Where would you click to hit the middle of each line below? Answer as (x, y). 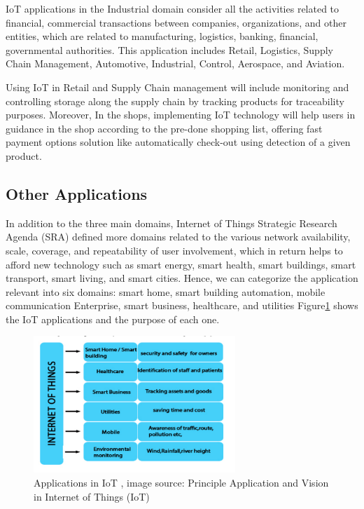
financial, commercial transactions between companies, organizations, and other (176, 22)
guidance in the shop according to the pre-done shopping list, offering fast (164, 128)
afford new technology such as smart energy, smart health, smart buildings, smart (181, 264)
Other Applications (77, 193)
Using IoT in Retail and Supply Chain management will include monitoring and (177, 87)
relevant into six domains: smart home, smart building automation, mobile (166, 291)
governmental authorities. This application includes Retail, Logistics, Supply (169, 49)
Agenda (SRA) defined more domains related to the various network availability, (178, 237)
